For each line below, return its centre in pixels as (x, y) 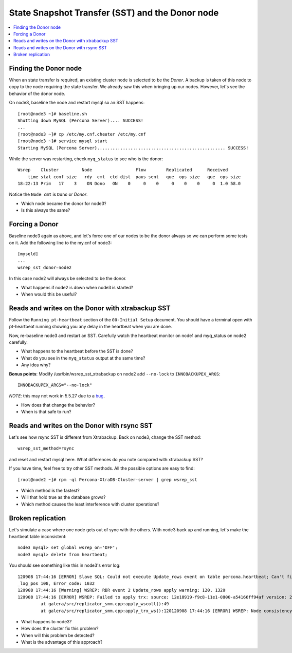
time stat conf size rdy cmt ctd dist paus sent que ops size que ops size (134, 177)
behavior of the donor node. (37, 93)
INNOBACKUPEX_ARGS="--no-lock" (55, 385)
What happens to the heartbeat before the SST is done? (77, 351)
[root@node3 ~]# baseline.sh (52, 114)
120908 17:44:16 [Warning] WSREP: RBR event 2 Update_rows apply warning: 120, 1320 (122, 590)
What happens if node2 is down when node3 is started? (77, 287)
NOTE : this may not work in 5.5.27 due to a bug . (57, 396)
